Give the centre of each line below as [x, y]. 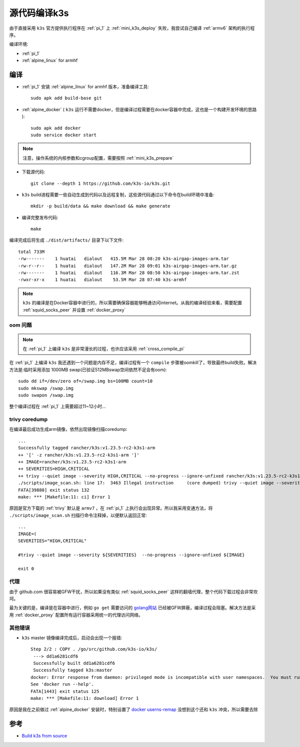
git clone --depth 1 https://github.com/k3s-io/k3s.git [100, 183]
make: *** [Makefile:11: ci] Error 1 [64, 497]
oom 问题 [20, 325]
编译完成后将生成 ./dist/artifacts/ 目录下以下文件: [66, 240]
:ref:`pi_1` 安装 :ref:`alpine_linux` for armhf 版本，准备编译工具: [85, 87]
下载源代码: [33, 172]
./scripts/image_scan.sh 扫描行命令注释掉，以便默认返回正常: [78, 515]
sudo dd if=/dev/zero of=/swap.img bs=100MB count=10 [85, 381]
